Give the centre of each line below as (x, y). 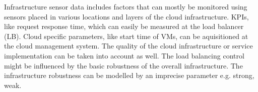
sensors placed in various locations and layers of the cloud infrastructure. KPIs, (126, 16)
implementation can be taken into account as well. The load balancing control (124, 55)
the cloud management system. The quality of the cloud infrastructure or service (128, 46)
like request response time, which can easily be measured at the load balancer (124, 26)
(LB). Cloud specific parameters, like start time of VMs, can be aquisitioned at (126, 36)
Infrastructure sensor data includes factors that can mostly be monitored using (126, 6)
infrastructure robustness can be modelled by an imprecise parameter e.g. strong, (129, 75)
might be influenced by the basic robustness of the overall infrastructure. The (123, 65)
